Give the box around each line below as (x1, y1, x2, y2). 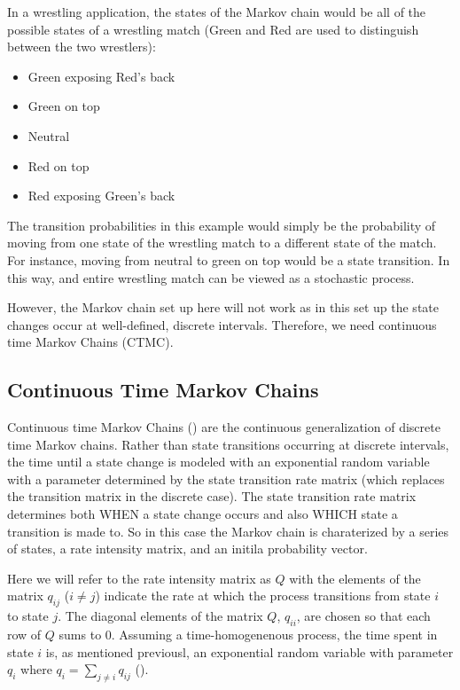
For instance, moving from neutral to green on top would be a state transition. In (7, 250, 450, 269)
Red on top (27, 156, 90, 175)
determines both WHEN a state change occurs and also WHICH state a (7, 505, 398, 523)
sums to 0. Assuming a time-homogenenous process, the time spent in (58, 625, 438, 644)
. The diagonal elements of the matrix (58, 607, 263, 625)
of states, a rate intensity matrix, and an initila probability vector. (7, 539, 368, 558)
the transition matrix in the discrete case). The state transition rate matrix (7, 487, 417, 506)
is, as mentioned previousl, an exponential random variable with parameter (45, 642, 454, 661)
